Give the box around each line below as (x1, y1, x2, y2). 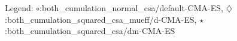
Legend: (5, 2, 34, 13)
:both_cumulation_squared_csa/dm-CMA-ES (5, 25, 175, 37)
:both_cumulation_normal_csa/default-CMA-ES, (39, 2, 223, 13)
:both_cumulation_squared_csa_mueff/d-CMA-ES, (5, 13, 197, 25)
